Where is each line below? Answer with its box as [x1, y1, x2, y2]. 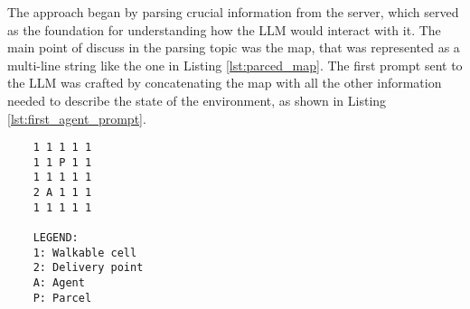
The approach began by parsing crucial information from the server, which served [7, 3, 459, 21]
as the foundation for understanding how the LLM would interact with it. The [7, 20, 441, 39]
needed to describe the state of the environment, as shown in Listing [7, 90, 387, 109]
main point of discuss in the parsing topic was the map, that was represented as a [7, 38, 460, 57]
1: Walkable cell [33, 246, 137, 259]
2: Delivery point [33, 261, 144, 275]
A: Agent [33, 276, 85, 290]
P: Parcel [33, 291, 92, 304]
